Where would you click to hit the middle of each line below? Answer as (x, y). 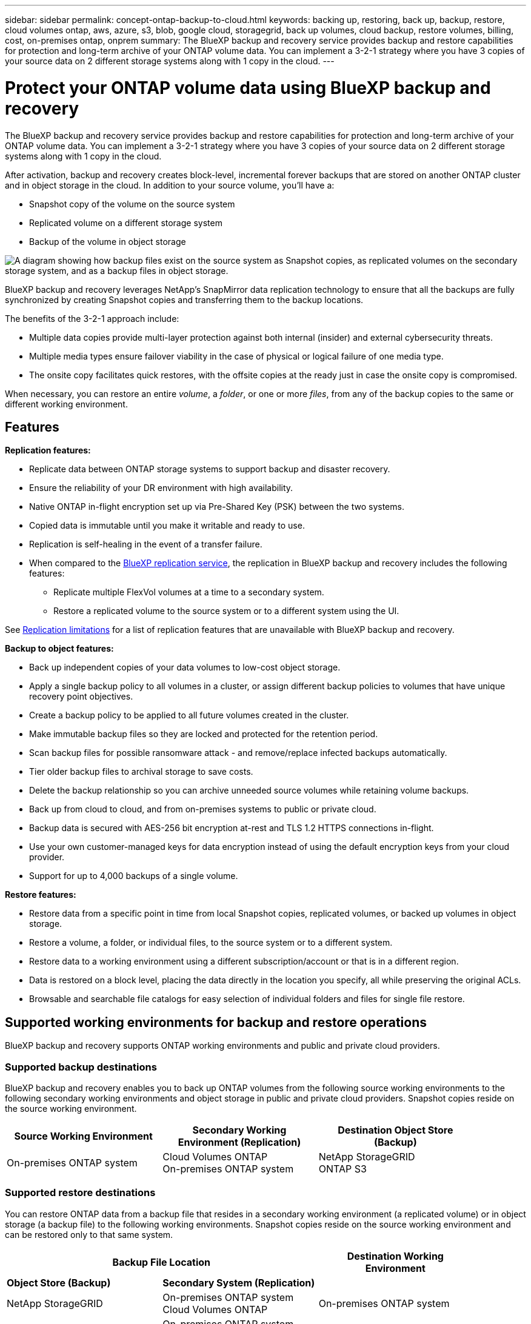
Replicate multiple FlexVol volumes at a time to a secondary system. (189, 592)
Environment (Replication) (239, 1142)
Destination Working (395, 1256)
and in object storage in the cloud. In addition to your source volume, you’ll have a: (170, 185)
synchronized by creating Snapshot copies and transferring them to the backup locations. (184, 299)
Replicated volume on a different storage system (126, 222)
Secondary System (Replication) (239, 1282)
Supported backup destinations (81, 1067)
